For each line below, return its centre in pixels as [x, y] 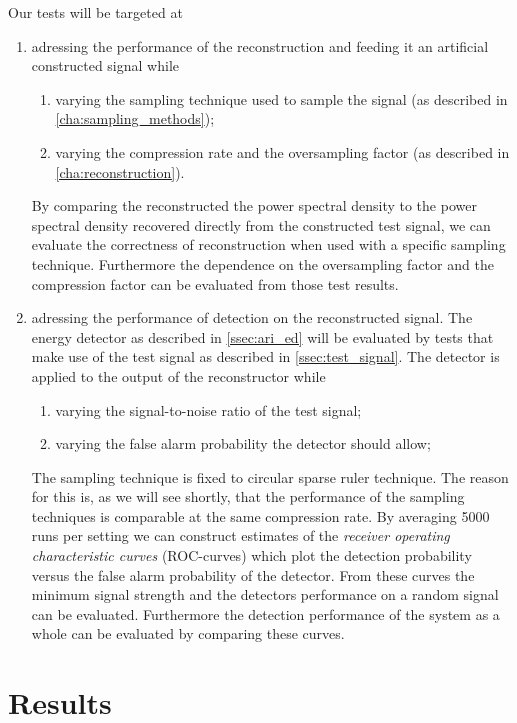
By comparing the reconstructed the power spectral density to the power [254, 205]
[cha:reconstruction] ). [120, 171]
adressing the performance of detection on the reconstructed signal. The [252, 317]
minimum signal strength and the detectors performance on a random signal [265, 594]
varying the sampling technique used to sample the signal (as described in [281, 98]
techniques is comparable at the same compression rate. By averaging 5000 [260, 515]
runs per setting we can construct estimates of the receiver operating [240, 535]
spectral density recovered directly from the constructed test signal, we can [261, 224]
